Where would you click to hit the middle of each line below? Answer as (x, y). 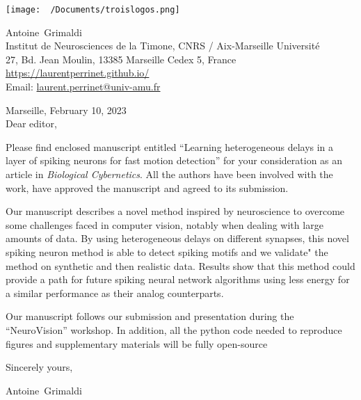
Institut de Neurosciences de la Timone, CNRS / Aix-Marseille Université (163, 46)
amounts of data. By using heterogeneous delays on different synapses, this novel (177, 238)
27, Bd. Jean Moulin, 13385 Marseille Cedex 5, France (121, 59)
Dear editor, (31, 123)
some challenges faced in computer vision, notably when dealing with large (165, 224)
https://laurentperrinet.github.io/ (78, 73)
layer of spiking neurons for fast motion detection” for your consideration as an (174, 160)
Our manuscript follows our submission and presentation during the (150, 316)
